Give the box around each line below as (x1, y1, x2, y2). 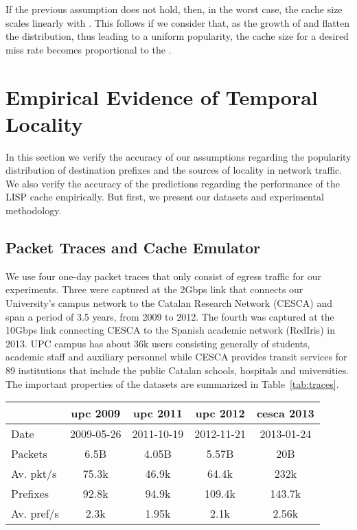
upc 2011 (133, 405, 183, 422)
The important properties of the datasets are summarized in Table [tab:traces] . (5, 376, 339, 391)
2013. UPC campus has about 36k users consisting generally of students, (5, 336, 310, 350)
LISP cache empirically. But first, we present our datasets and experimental (5, 189, 324, 204)
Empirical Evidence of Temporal (5, 82, 318, 111)
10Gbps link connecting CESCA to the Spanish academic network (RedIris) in (5, 323, 335, 337)
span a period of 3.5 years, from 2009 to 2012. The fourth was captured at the (5, 309, 334, 323)
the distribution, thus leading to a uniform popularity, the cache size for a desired (5, 29, 349, 43)
